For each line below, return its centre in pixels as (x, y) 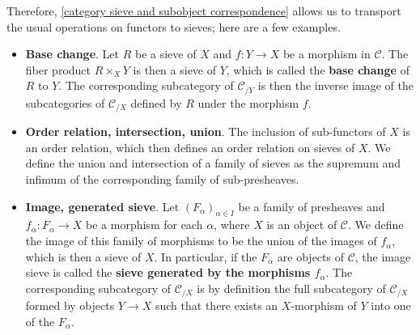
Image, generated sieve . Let (102, 206)
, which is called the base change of (318, 69)
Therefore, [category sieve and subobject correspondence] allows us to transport (204, 11)
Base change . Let (72, 54)
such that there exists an (216, 305)
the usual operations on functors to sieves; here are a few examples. (174, 26)
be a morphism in (327, 54)
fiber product (58, 69)
